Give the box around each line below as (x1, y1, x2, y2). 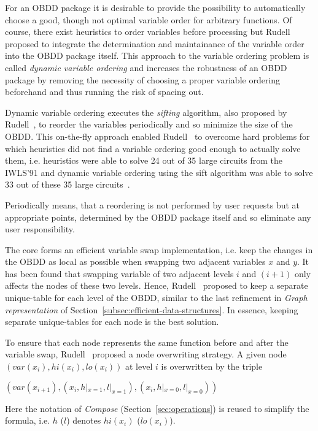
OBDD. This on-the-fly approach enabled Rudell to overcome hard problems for (5, 129, 310, 142)
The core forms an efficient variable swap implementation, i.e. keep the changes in (5, 243, 313, 256)
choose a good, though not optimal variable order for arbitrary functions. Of (5, 13, 292, 26)
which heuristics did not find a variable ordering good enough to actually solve (5, 142, 301, 154)
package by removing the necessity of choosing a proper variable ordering (5, 73, 281, 86)
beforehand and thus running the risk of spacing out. (5, 85, 204, 98)
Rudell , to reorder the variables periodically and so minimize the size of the (5, 118, 293, 131)
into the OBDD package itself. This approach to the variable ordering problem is (5, 49, 309, 62)
